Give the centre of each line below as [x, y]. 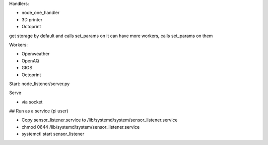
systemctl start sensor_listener [53, 134]
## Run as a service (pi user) [39, 111]
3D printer [32, 19]
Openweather [35, 54]
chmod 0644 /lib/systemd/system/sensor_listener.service [81, 127]
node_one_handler [40, 13]
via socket [32, 102]
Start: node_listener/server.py [39, 84]
